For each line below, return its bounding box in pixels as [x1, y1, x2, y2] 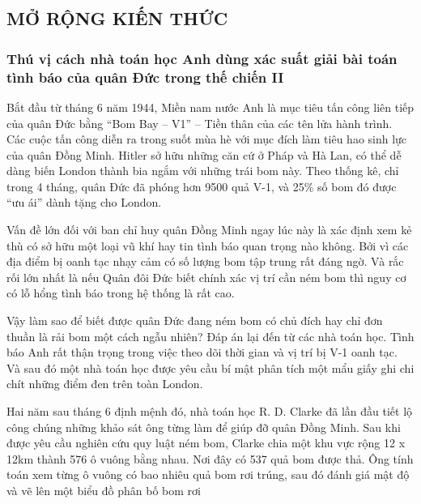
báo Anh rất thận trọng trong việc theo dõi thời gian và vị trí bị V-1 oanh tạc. [6, 344, 398, 361]
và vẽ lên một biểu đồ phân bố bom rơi [6, 481, 201, 498]
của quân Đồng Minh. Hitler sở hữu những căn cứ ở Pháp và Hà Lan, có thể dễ [6, 146, 402, 163]
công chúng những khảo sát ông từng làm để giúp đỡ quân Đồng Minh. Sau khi [6, 418, 401, 435]
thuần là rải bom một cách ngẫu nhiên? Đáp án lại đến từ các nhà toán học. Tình [6, 327, 415, 344]
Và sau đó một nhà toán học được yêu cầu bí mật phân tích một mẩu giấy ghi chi [6, 359, 415, 376]
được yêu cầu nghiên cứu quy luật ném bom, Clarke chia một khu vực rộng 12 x [6, 434, 406, 451]
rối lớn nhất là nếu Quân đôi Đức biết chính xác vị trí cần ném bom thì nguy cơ [6, 268, 406, 285]
